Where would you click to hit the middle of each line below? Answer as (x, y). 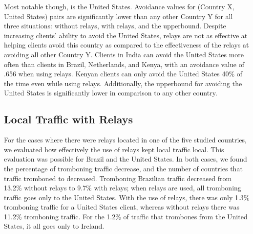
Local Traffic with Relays (69, 119)
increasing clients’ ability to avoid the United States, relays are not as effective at (126, 35)
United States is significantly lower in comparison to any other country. (111, 93)
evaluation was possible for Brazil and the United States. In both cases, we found (126, 159)
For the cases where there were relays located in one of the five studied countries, (125, 140)
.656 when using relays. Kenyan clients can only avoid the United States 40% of (123, 74)
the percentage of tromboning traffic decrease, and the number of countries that (123, 168)
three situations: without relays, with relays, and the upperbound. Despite (115, 26)
